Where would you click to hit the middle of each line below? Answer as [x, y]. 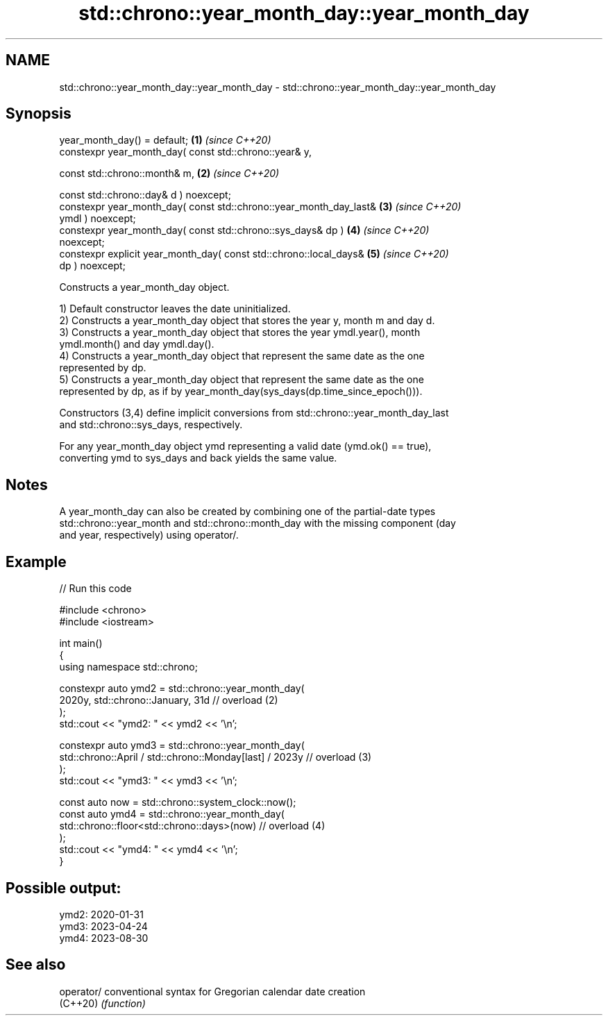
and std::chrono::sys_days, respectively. [151, 425]
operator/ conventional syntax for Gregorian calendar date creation [212, 991]
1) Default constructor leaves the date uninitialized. [175, 309]
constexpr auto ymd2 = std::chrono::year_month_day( [182, 689]
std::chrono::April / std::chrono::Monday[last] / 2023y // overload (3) [216, 757]
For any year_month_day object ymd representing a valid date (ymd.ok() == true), [245, 446]
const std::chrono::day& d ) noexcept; [145, 195]
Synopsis [39, 114]
